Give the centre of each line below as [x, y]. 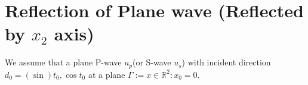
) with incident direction [226, 62]
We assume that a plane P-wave [63, 62]
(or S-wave [152, 62]
